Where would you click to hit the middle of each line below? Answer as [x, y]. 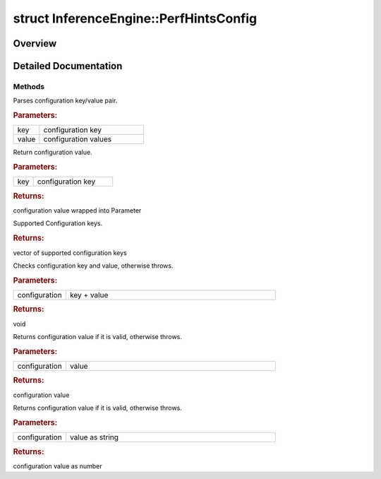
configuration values [78, 139]
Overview [35, 43]
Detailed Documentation [68, 66]
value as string [94, 437]
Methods [29, 86]
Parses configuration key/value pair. [65, 101]
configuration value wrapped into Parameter [77, 211]
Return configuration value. [53, 153]
